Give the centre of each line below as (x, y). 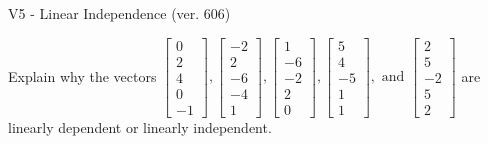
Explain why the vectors (82, 75)
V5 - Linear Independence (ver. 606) (119, 13)
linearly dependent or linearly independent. (140, 126)
